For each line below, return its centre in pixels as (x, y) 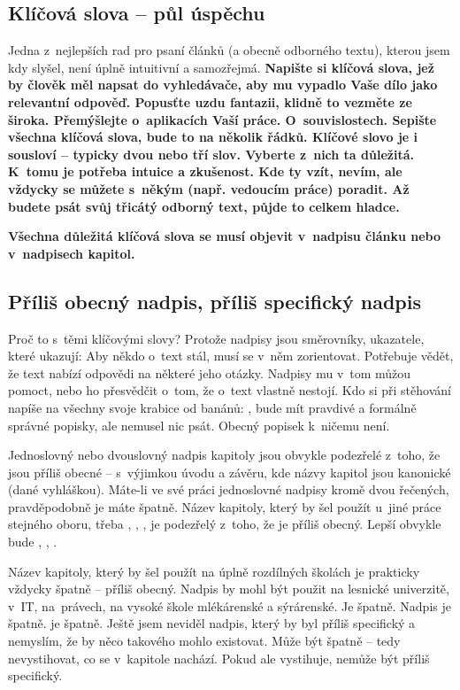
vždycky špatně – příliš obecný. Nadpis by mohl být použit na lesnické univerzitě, (229, 589)
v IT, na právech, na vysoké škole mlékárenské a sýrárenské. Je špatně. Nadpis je (230, 605)
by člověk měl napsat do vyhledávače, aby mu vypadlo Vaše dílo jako (223, 85)
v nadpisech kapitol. (72, 253)
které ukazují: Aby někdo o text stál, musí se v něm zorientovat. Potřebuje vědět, (231, 356)
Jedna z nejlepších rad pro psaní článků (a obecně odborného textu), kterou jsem (229, 50)
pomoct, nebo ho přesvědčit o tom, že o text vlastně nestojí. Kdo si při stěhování (230, 390)
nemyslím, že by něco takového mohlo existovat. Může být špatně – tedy (204, 641)
